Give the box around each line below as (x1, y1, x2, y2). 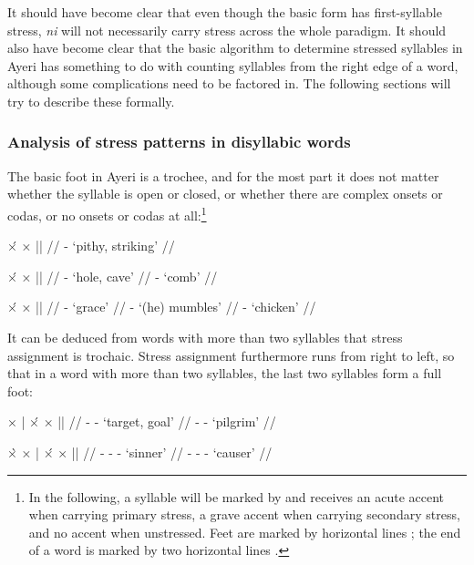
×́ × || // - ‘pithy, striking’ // (7, 236, 175, 255)
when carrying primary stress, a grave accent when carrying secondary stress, (28, 505, 460, 524)
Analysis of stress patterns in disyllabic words (7, 130, 351, 153)
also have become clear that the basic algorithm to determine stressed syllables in (7, 38, 463, 57)
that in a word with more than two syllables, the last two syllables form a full (7, 364, 442, 383)
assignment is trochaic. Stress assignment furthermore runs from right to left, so (7, 345, 455, 365)
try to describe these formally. (7, 91, 175, 110)
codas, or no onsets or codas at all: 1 (7, 202, 207, 224)
